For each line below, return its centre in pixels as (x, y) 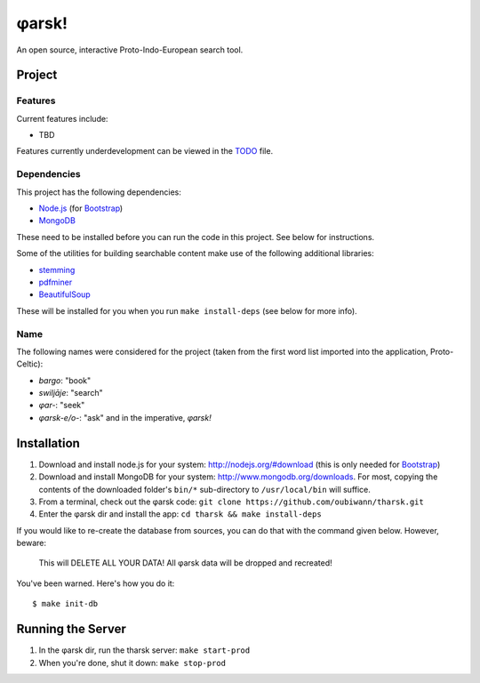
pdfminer (56, 282)
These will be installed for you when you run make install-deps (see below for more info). (187, 310)
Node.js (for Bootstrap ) (81, 208)
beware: (32, 543)
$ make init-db (65, 604)
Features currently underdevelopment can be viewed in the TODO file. (145, 151)
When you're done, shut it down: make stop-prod (132, 663)
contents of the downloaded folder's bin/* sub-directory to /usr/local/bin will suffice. (204, 489)
